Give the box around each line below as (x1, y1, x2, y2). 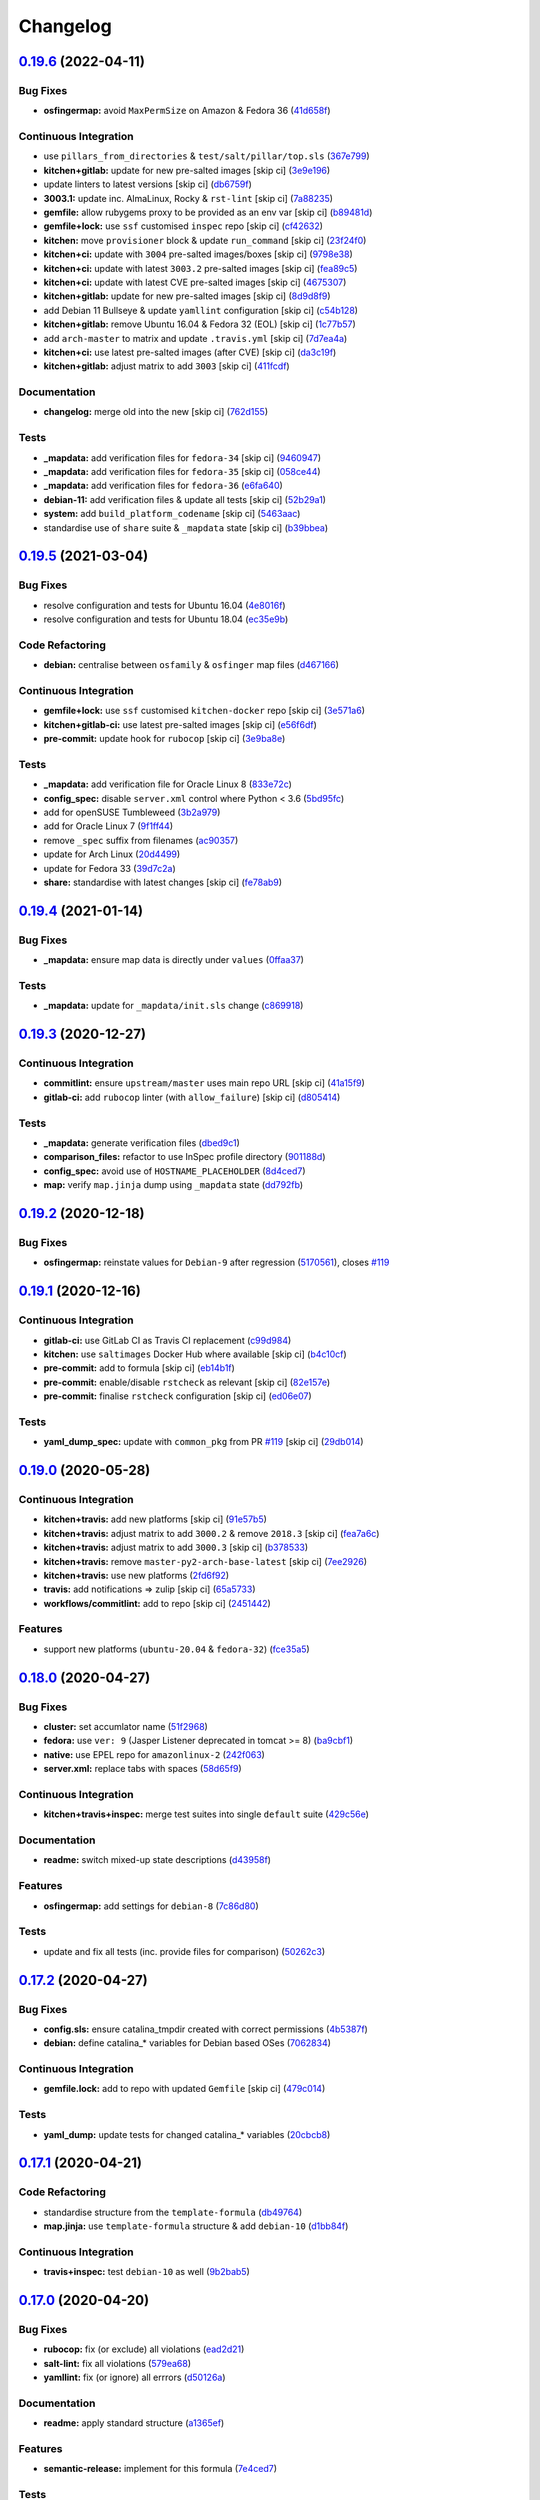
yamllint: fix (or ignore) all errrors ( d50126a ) (43, 2371, 226, 2384)
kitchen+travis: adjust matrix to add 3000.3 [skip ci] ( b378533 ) (43, 1541, 309, 1554)
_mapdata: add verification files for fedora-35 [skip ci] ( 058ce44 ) (43, 465, 321, 477)
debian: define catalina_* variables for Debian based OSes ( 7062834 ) (43, 2037, 332, 2049)
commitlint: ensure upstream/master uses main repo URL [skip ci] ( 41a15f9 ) (43, 1077, 365, 1089)
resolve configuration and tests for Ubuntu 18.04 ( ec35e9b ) (43, 613, 289, 625)
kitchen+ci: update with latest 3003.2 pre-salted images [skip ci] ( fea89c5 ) (43, 262, 358, 274)
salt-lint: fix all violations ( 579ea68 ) (43, 2357, 192, 2369)
